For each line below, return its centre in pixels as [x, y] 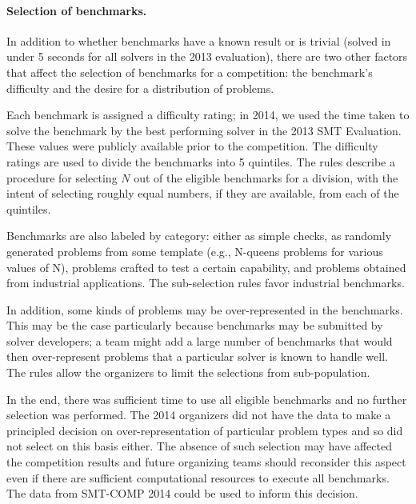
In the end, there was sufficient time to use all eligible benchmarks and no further [207, 399]
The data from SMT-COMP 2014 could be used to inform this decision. [182, 493]
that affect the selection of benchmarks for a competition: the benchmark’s [190, 72]
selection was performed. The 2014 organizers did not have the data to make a [199, 415]
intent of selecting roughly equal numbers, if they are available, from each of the [203, 193]
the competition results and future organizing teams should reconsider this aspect [206, 462]
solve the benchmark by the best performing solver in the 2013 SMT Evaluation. [204, 130]
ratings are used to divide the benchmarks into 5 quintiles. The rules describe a [201, 161]
